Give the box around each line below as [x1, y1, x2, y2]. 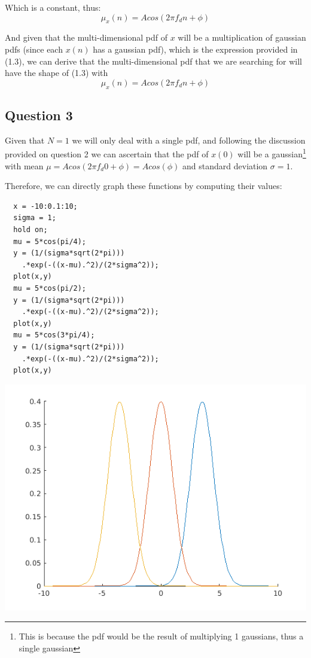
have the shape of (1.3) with [5, 66, 108, 79]
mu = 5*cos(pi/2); [13, 284, 87, 293]
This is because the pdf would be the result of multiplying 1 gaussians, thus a [19, 630, 304, 642]
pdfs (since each [5, 42, 63, 55]
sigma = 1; [13, 214, 56, 223]
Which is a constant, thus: [5, 1, 101, 13]
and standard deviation [182, 159, 268, 172]
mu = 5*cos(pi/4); [13, 237, 87, 246]
